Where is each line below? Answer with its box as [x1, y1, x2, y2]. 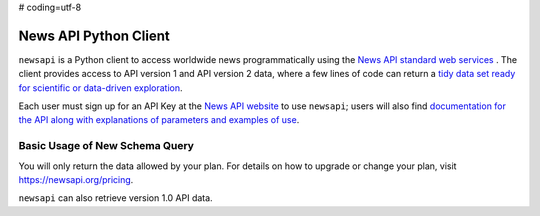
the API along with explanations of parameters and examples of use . [18, 114, 300, 126]
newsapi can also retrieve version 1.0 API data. [18, 192, 214, 204]
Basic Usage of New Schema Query [18, 139, 195, 153]
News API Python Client [18, 27, 170, 44]
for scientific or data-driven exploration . [18, 81, 184, 94]
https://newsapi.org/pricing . [18, 174, 134, 185]
